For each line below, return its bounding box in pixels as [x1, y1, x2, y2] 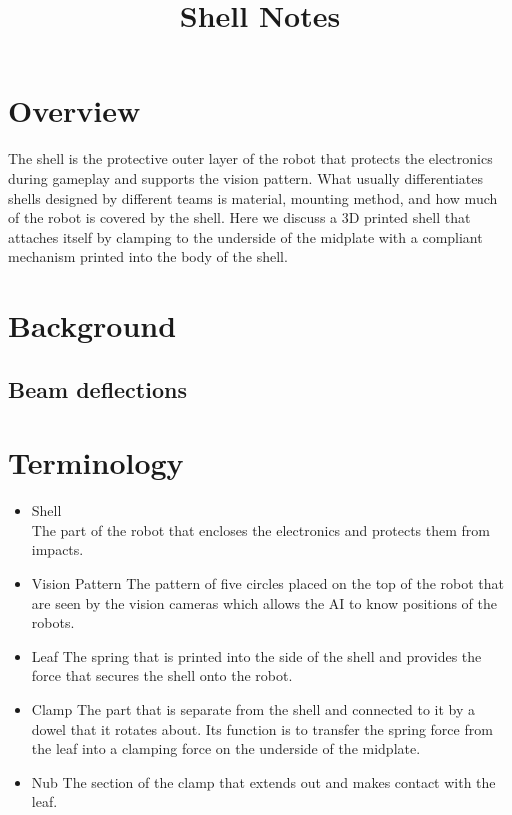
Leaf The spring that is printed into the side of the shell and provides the [31, 645, 482, 666]
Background [8, 305, 177, 346]
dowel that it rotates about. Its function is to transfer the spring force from [31, 718, 493, 739]
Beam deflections [8, 373, 187, 404]
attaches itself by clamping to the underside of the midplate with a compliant [8, 226, 483, 247]
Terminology [8, 442, 184, 483]
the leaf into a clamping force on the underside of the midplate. [31, 738, 421, 759]
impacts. [31, 539, 84, 560]
